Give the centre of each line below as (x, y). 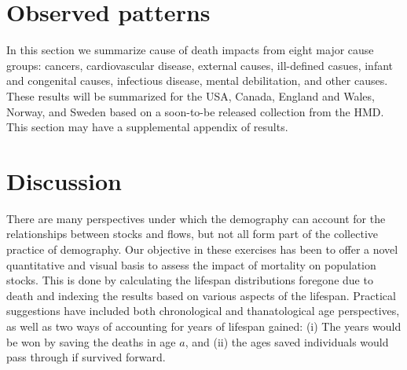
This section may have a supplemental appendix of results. (147, 127)
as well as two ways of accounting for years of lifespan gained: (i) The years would (204, 326)
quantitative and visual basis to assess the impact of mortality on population (191, 264)
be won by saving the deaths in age (91, 341)
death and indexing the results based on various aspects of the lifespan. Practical (201, 295)
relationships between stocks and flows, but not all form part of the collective (192, 234)
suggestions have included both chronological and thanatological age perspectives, (203, 311)
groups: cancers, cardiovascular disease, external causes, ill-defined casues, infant (200, 65)
